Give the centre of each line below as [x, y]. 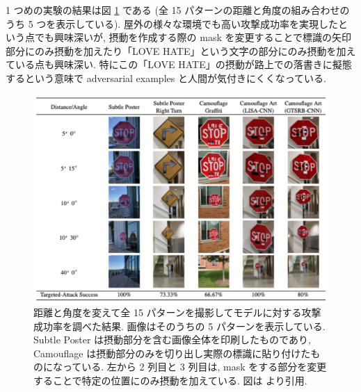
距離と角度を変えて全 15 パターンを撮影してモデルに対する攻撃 [177, 312]
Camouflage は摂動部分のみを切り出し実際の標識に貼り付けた [172, 353]
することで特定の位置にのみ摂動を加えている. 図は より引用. [170, 381]
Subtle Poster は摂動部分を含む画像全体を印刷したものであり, [172, 340]
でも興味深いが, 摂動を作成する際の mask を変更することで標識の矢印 [193, 37]
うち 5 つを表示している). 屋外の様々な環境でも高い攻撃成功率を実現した [172, 23]
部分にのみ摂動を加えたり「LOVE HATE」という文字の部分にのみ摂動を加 [176, 50]
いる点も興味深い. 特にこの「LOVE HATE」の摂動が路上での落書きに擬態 [183, 64]
